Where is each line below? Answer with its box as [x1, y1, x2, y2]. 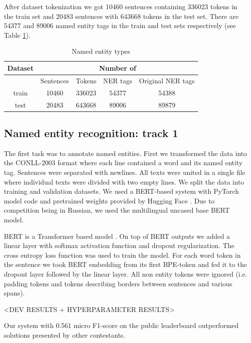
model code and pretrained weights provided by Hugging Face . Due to [4, 195, 215, 205]
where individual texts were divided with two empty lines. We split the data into [4, 176, 244, 187]
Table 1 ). [4, 30, 31, 40]
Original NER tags [139, 75, 195, 85]
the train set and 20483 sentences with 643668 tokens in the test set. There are [4, 11, 239, 21]
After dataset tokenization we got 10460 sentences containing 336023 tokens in [4, 1, 237, 11]
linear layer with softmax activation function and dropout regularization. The [4, 240, 234, 250]
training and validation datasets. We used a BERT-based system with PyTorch [4, 186, 239, 196]
